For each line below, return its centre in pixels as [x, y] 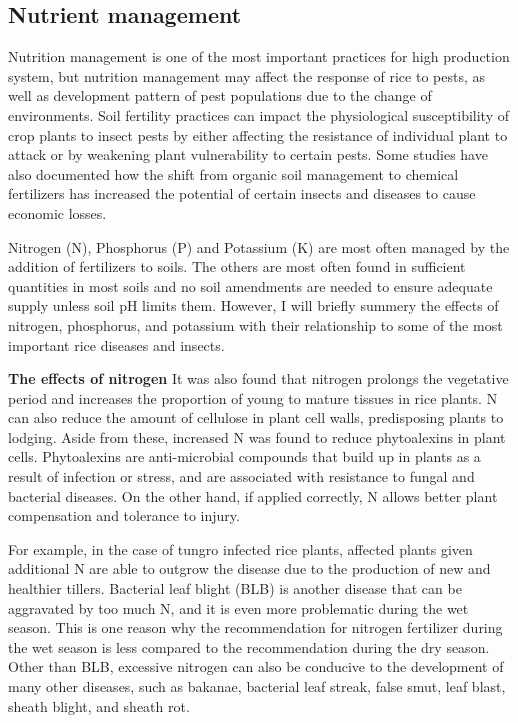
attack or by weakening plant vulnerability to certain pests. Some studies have [248, 154]
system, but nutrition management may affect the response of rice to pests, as [246, 75]
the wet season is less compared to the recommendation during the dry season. [249, 646]
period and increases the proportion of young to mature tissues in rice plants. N [253, 397]
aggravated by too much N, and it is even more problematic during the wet [238, 607]
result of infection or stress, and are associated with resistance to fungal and [241, 476]
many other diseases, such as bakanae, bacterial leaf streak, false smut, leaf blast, [257, 686]
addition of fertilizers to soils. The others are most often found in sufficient [237, 266]
